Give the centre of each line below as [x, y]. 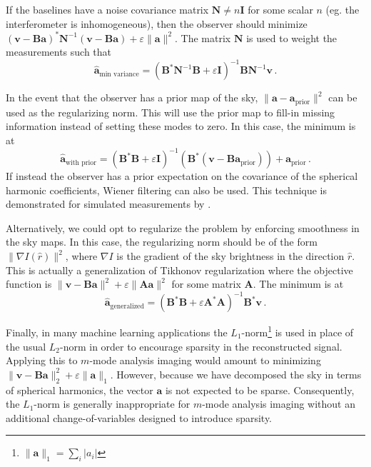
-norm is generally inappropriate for [112, 404]
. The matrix [203, 37]
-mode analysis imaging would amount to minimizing [205, 360]
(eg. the [342, 9]
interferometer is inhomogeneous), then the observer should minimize [157, 23]
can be [343, 97]
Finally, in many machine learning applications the [117, 332]
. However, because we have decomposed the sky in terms [236, 374]
